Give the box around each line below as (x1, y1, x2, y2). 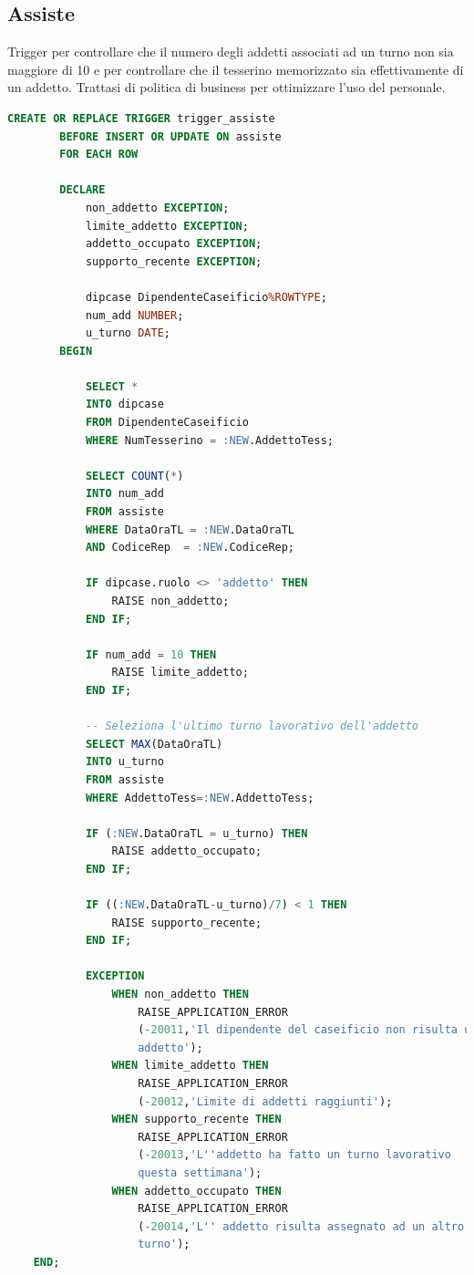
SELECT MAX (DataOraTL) (85, 737, 223, 751)
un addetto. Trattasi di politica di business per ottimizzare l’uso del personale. (7, 78, 446, 97)
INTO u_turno (85, 755, 164, 769)
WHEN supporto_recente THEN (111, 1113, 282, 1126)
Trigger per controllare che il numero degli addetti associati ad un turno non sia (7, 42, 454, 61)
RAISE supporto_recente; (111, 916, 263, 929)
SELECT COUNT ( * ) (85, 469, 184, 482)
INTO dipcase (85, 398, 164, 411)
